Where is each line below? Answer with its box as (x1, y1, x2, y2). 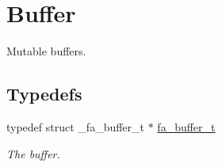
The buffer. (6, 145, 60, 161)
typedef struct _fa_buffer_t (6, 118, 145, 135)
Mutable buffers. (6, 43, 86, 59)
